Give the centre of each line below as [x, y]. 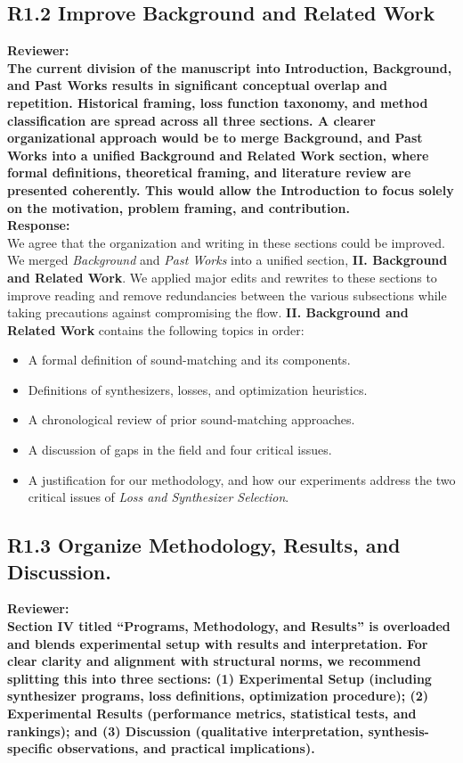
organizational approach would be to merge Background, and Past [215, 138]
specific [30, 748]
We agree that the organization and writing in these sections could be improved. [226, 242]
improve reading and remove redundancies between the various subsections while [227, 295]
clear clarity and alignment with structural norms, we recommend [214, 661]
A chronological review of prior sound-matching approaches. [191, 419]
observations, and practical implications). [186, 748]
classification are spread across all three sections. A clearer [191, 120]
